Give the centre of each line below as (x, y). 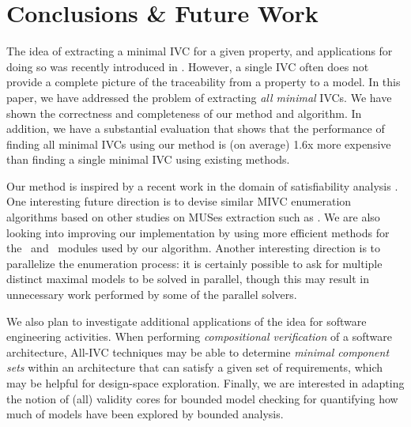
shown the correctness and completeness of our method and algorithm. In (184, 113)
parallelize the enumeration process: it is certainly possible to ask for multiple (194, 263)
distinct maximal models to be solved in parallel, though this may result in (188, 279)
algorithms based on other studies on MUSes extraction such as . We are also (193, 217)
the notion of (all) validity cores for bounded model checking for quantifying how (202, 398)
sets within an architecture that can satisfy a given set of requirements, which (195, 367)
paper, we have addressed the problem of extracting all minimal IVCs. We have (199, 97)
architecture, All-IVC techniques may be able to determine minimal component (198, 351)
